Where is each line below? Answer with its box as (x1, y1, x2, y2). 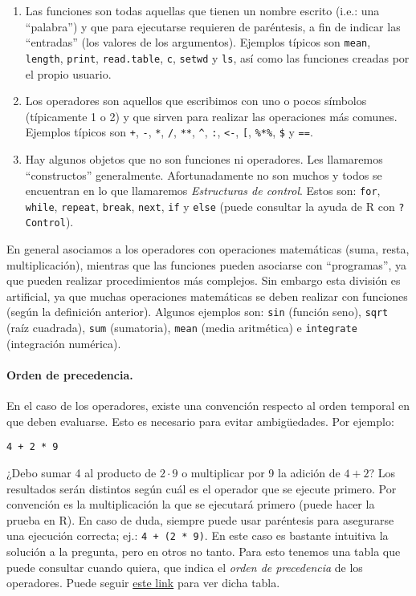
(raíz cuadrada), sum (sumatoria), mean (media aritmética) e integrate (6, 319, 357, 336)
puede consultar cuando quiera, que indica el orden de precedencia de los (6, 558, 363, 575)
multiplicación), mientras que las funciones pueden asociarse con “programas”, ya (6, 256, 406, 273)
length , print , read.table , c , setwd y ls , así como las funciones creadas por (25, 49, 410, 66)
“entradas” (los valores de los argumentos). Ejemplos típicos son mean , (25, 34, 371, 51)
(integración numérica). (6, 334, 121, 351)
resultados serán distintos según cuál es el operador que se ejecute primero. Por (6, 480, 397, 497)
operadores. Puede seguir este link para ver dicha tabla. (6, 574, 280, 591)
